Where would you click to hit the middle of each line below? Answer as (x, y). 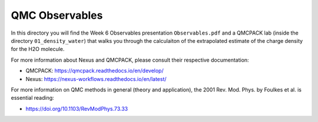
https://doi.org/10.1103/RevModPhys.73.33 (77, 109)
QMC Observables (57, 15)
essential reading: (32, 98)
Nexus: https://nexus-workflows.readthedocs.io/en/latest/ (96, 79)
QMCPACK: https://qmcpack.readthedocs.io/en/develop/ (95, 71)
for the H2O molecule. (38, 49)
